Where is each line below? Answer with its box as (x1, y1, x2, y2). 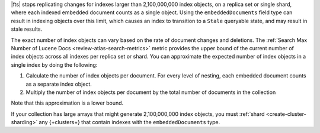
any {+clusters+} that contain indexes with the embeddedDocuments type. (39, 119, 220, 126)
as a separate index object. (25, 80, 92, 87)
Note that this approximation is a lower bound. (11, 99, 124, 106)
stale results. (11, 25, 43, 33)
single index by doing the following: (11, 61, 98, 68)
